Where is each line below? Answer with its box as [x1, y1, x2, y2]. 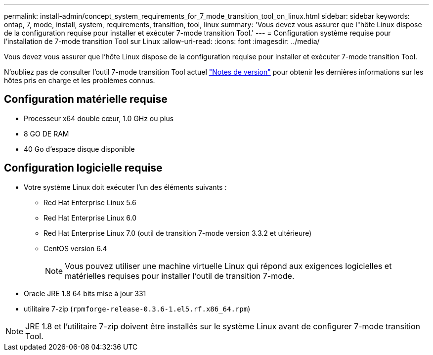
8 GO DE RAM [24, 129, 69, 138]
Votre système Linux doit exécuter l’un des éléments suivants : [24, 182, 227, 191]
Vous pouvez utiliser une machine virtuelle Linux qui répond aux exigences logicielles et [65, 261, 392, 271]
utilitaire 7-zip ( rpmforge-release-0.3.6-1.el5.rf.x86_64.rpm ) [24, 304, 251, 313]
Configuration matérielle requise [4, 93, 168, 106]
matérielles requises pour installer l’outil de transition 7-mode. [65, 270, 295, 281]
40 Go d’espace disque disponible [24, 144, 135, 153]
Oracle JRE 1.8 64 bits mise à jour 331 [24, 289, 146, 298]
